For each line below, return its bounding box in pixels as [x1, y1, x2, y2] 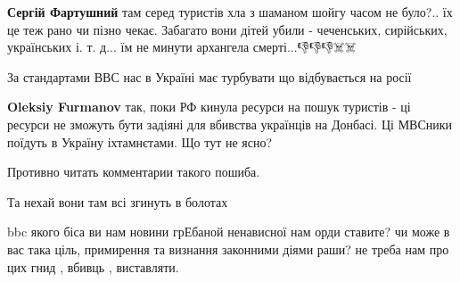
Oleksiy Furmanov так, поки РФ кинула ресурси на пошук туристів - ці [7, 97, 411, 116]
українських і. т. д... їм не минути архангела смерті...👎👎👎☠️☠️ [7, 37, 357, 56]
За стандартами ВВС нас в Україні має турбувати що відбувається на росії [7, 67, 412, 86]
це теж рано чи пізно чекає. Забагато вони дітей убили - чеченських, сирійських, [7, 20, 448, 38]
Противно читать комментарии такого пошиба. [7, 162, 260, 181]
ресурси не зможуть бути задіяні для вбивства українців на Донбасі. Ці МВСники [7, 114, 453, 133]
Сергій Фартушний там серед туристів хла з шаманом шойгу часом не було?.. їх [7, 3, 453, 21]
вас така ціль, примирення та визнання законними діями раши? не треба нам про [7, 239, 449, 258]
